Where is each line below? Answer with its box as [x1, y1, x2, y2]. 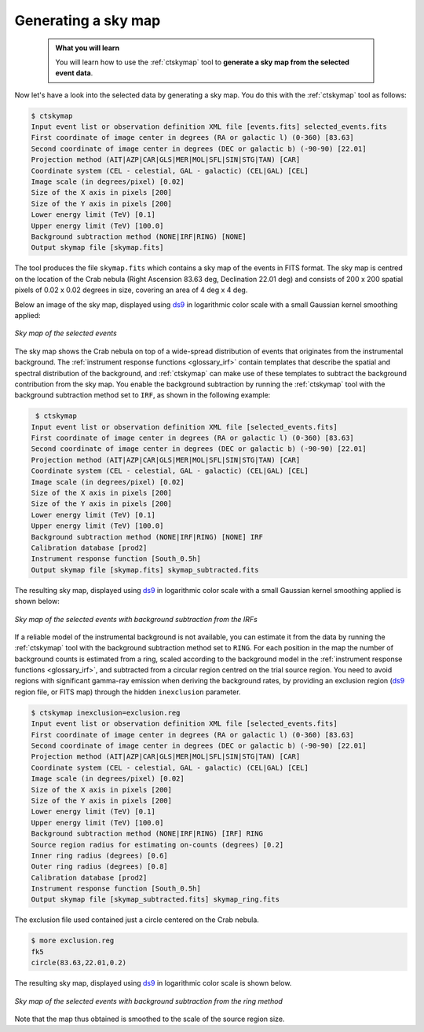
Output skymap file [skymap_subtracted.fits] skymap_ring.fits [31, 895, 280, 904]
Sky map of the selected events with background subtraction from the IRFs [14, 614, 258, 624]
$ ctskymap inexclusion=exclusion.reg [31, 708, 181, 717]
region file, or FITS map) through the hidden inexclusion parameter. [14, 687, 241, 697]
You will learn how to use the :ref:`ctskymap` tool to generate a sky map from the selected [55, 57, 349, 67]
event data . [55, 68, 93, 78]
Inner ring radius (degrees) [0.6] [31, 851, 168, 860]
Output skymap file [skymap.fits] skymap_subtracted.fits [31, 565, 259, 574]
